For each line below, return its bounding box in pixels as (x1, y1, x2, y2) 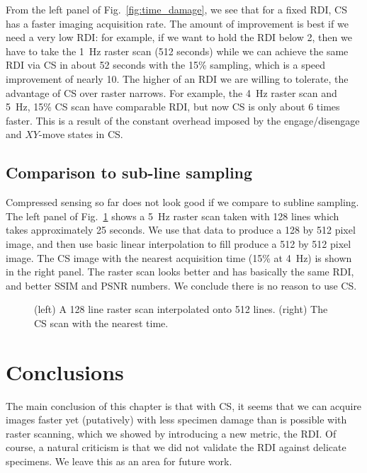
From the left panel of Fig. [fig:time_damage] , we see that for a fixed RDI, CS (6, 2, 347, 16)
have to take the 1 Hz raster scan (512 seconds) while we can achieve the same (6, 43, 349, 58)
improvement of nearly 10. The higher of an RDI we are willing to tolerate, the (6, 71, 349, 86)
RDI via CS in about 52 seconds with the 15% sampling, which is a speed (6, 57, 326, 72)
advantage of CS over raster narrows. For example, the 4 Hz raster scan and (6, 85, 337, 100)
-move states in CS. (38, 127, 123, 142)
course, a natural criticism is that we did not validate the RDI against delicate (6, 440, 346, 455)
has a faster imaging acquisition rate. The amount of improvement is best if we (6, 16, 349, 30)
